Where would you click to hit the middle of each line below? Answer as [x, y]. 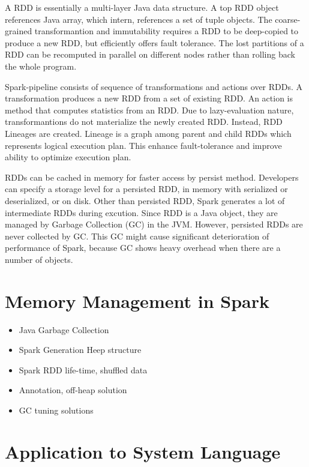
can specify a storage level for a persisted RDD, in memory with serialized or [146, 189]
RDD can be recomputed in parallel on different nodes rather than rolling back [150, 54]
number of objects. [39, 259]
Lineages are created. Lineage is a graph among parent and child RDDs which [148, 133]
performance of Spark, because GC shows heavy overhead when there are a [143, 248]
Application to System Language [143, 451]
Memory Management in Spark [137, 300]
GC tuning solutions [56, 410]
